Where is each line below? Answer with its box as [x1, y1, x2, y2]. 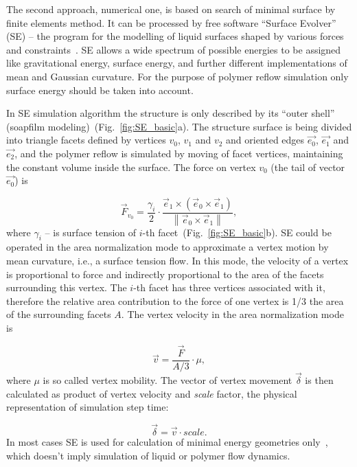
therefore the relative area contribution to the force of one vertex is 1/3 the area [6, 293, 344, 308]
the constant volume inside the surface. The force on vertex [6, 159, 256, 174]
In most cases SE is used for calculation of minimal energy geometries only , [6, 435, 328, 449]
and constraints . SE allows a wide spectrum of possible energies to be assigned [6, 42, 341, 56]
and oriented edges [226, 133, 305, 147]
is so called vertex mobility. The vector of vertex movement [43, 373, 292, 387]
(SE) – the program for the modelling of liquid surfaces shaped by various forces [6, 29, 344, 43]
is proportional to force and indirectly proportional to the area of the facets [6, 266, 324, 281]
